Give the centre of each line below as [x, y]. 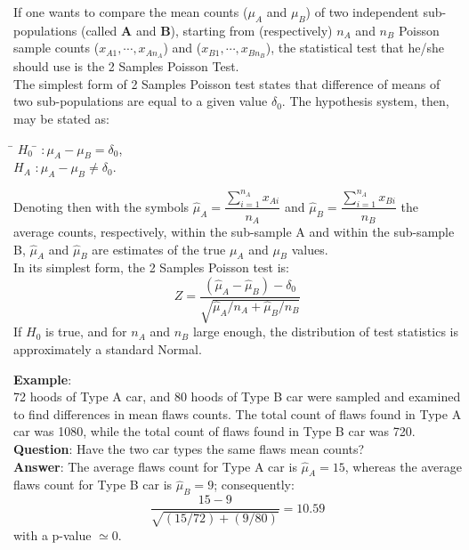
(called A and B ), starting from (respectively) [206, 30]
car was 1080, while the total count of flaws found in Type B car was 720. [214, 431]
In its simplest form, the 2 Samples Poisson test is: [151, 267]
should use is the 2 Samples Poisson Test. [126, 66]
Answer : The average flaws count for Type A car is [155, 466]
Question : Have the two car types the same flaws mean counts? [189, 448]
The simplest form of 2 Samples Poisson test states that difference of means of [227, 83]
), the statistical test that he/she [355, 48]
